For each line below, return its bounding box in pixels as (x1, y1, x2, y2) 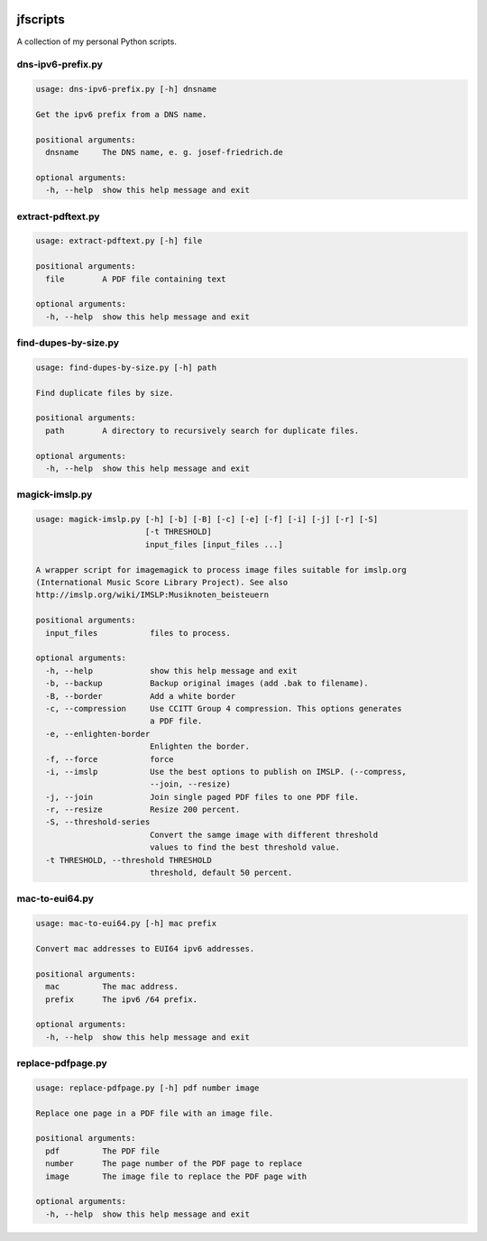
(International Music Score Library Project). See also (35, 577, 289, 588)
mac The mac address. (45, 981, 179, 992)
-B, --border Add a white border (45, 691, 236, 701)
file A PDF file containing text (45, 273, 226, 284)
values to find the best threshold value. (149, 842, 341, 852)
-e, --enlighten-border (45, 729, 151, 739)
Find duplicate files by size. (35, 388, 175, 398)
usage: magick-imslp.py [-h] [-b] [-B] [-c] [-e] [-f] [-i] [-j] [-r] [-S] (35, 514, 379, 525)
